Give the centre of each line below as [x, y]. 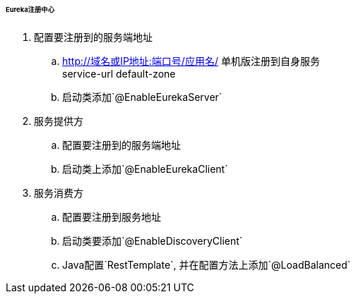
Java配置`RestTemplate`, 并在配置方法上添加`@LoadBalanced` [207, 264]
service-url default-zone [119, 73]
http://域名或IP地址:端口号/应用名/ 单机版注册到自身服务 [191, 61]
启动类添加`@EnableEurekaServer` [142, 97]
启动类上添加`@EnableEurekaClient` [145, 169]
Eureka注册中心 [30, 10]
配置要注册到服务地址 [112, 216]
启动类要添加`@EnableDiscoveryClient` [153, 240]
